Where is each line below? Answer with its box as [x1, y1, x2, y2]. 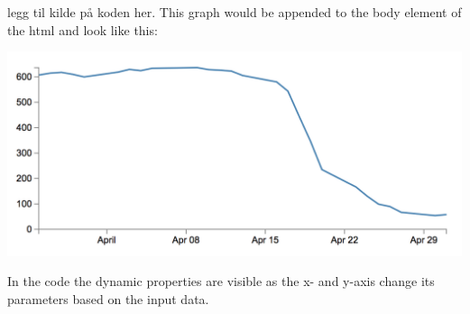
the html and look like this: [7, 20, 158, 39]
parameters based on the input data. [7, 289, 209, 308]
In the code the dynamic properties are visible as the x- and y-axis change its [7, 272, 435, 291]
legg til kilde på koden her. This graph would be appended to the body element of [7, 3, 462, 21]
